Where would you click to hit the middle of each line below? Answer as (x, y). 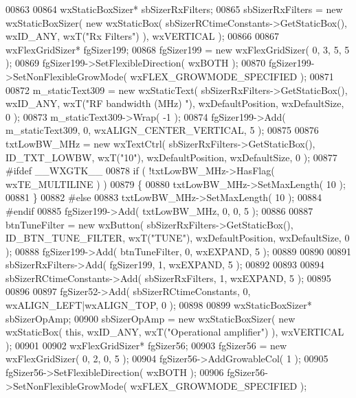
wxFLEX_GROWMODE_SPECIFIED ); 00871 (232, 76)
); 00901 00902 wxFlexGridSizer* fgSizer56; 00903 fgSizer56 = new (146, 345)
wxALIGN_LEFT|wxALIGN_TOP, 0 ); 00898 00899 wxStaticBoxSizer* (159, 305)
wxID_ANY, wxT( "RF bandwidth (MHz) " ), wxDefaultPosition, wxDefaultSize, (175, 103)
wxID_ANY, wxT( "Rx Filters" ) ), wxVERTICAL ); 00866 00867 (142, 36)
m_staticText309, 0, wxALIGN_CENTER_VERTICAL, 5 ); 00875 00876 (162, 130)
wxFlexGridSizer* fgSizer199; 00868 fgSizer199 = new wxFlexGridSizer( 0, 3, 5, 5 (178, 49)
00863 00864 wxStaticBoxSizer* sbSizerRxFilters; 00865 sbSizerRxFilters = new (174, 9)
